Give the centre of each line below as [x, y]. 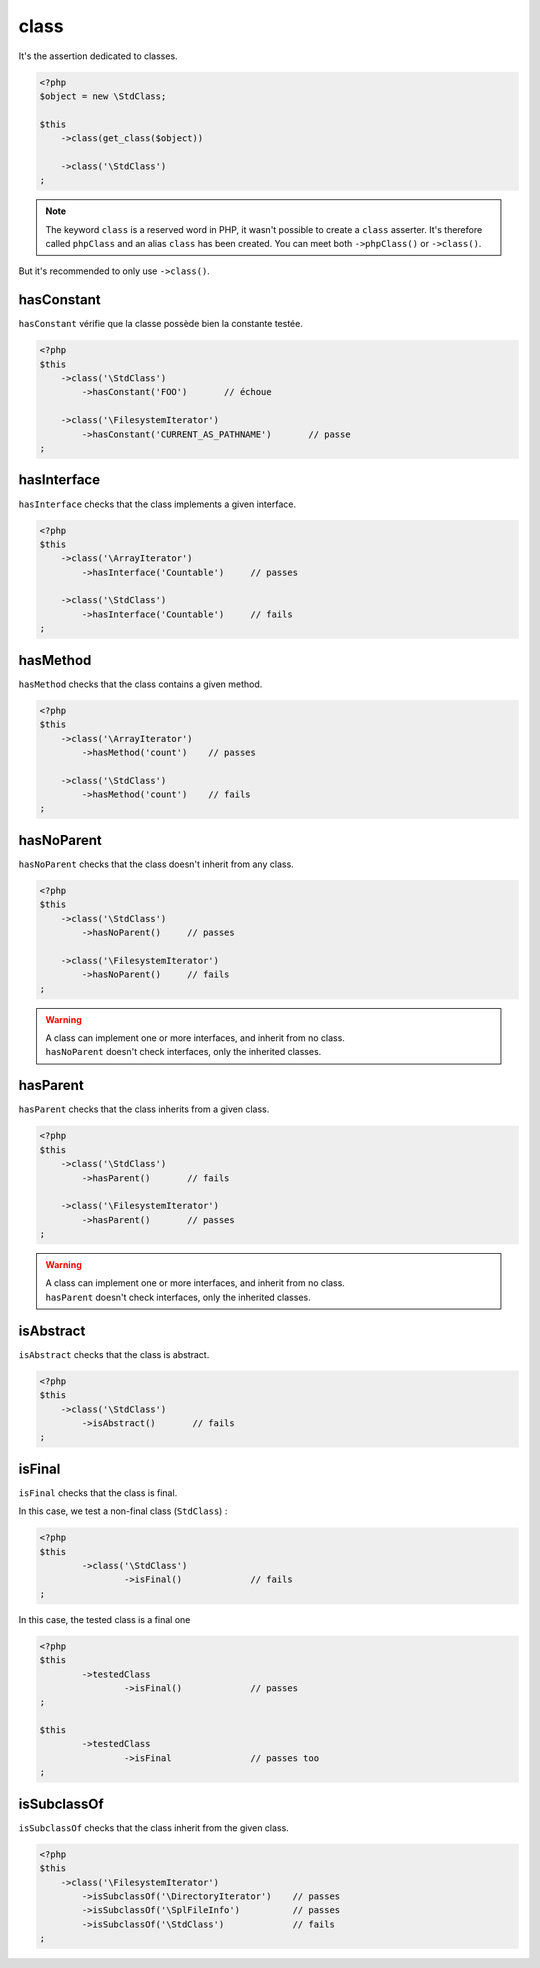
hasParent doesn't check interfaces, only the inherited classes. [178, 1297]
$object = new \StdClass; [103, 96]
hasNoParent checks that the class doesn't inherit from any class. [156, 864]
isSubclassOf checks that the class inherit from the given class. [153, 1827]
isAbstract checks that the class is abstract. [114, 1354]
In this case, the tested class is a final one [104, 1619]
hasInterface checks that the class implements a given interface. [157, 504]
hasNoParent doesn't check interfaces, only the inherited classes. [183, 1052]
